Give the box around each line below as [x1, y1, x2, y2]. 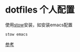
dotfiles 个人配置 [5, 4, 75, 16]
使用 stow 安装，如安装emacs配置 [5, 22, 73, 28]
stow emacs [5, 32, 28, 37]
